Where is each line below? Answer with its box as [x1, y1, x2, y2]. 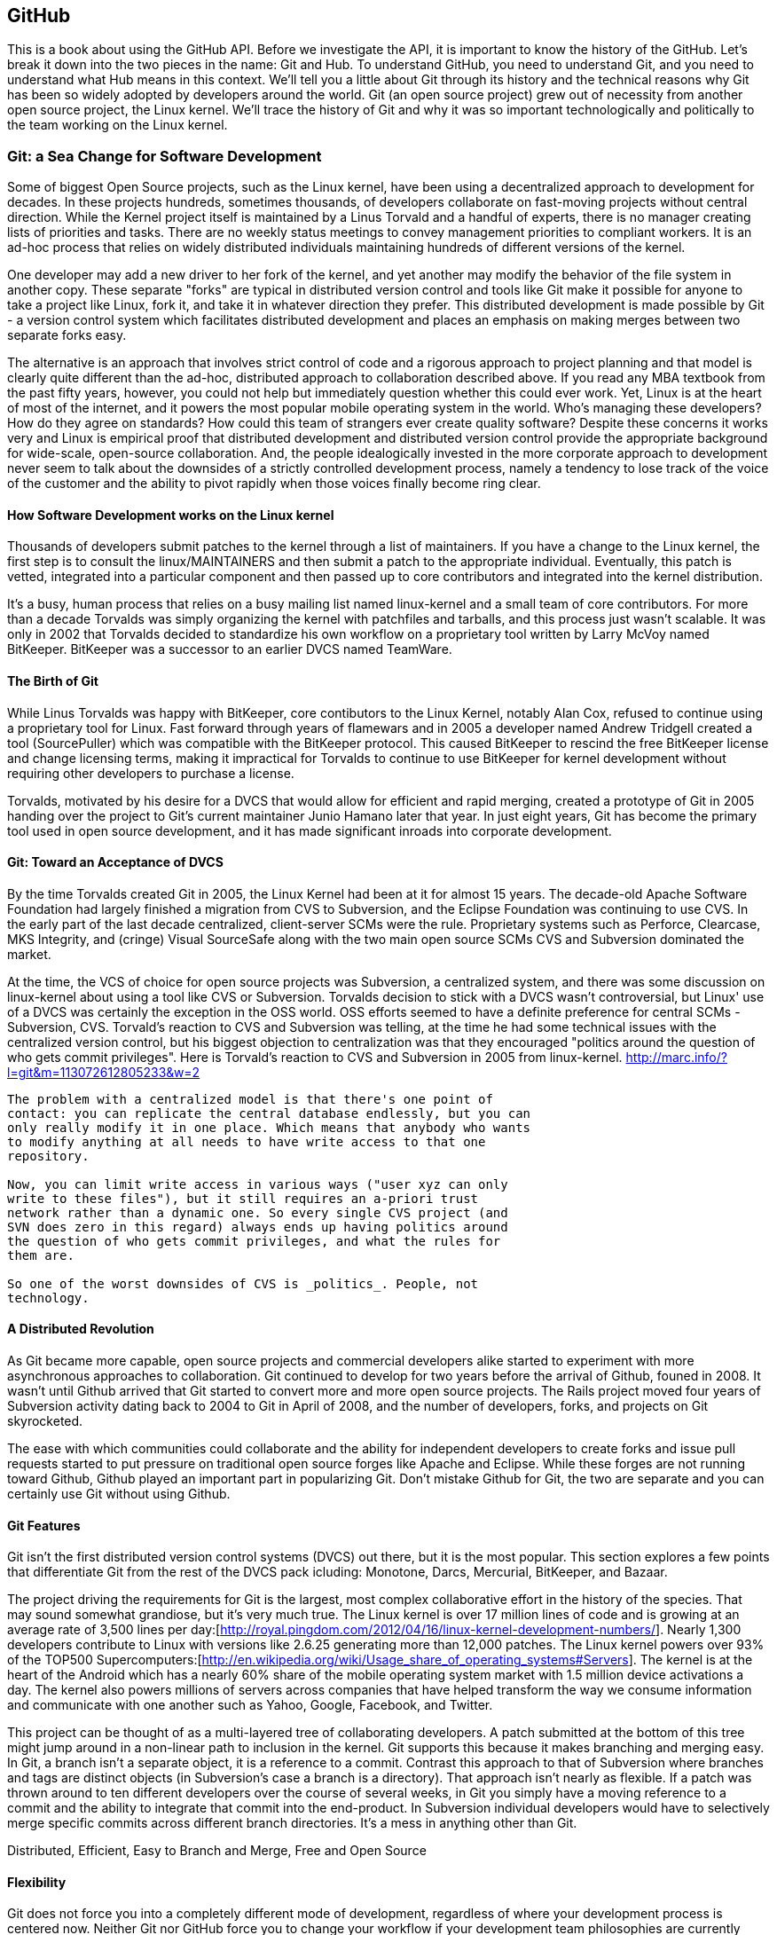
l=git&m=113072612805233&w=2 [7, 1064, 200, 1080]
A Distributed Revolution [7, 1321, 154, 1337]
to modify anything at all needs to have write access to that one [7, 1134, 486, 1149]
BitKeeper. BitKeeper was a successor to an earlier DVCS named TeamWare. [7, 641, 452, 657]
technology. [7, 1290, 90, 1305]
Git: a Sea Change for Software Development [7, 146, 322, 165]
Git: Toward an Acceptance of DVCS [7, 854, 224, 870]
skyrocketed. [7, 1413, 83, 1429]
